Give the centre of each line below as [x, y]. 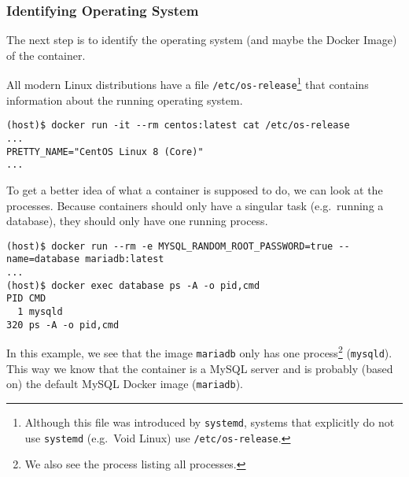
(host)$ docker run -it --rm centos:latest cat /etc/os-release [178, 126]
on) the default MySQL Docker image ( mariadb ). [125, 384]
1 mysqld [40, 312]
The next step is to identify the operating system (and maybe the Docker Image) [202, 40]
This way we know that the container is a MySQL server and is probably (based [200, 368]
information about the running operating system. [125, 100]
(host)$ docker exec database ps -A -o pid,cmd [133, 285]
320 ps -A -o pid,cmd [63, 325]
